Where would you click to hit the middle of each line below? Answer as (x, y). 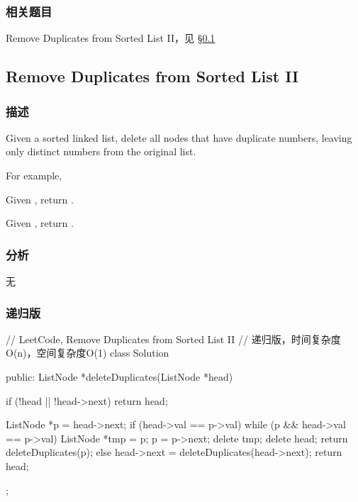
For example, (34, 175)
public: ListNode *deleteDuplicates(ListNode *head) (119, 376)
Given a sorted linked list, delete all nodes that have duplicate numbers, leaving (179, 137)
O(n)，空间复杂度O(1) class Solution (88, 353)
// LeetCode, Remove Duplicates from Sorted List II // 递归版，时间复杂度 (173, 339)
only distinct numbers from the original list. (101, 151)
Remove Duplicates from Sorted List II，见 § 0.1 (111, 38)
